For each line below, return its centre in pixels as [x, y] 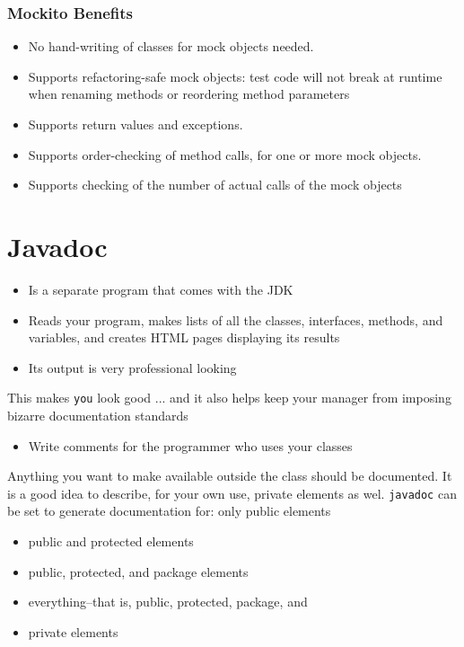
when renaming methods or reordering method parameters [189, 94]
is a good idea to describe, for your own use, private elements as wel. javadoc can [232, 493]
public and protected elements [111, 541]
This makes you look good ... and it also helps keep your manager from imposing [229, 398]
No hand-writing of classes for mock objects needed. [171, 46]
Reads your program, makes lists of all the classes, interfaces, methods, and [236, 319]
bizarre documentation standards [98, 415]
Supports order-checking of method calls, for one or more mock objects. [225, 154]
